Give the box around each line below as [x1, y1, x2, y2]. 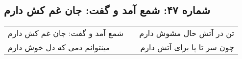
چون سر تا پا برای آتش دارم [140, 41, 234, 53]
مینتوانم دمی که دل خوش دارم [8, 41, 110, 53]
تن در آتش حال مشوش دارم [139, 27, 234, 39]
